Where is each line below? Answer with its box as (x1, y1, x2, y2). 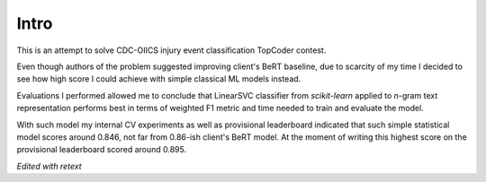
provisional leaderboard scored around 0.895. (16, 144, 187, 155)
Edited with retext (16, 160, 82, 171)
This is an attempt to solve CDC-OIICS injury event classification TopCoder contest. (16, 45, 327, 56)
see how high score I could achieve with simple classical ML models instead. (16, 74, 301, 84)
